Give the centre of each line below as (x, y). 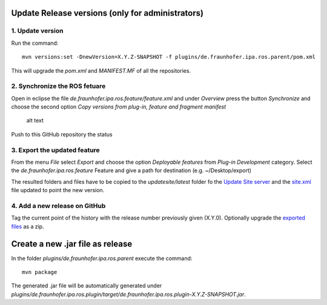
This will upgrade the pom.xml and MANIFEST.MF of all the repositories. (101, 70)
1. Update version (37, 31)
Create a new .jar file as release (72, 243)
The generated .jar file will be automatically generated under (87, 286)
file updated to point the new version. (58, 190)
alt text (35, 121)
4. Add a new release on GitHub (58, 206)
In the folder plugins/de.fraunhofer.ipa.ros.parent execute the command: (102, 258)
